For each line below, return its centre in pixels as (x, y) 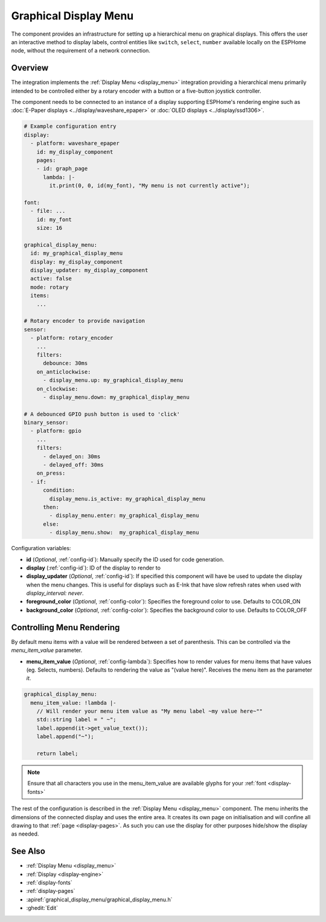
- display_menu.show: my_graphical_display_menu (124, 533)
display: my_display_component (77, 262)
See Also (28, 852)
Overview (30, 68)
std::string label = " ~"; (77, 720)
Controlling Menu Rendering (66, 627)
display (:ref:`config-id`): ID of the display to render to (94, 568)
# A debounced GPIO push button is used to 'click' (102, 414)
